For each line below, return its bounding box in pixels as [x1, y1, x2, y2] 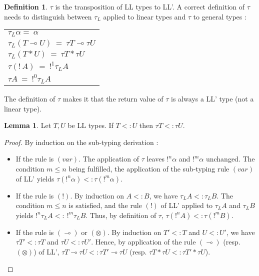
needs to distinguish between [4, 11, 92, 21]
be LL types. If [67, 120, 113, 130]
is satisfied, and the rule [68, 200, 142, 210]
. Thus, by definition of [85, 209, 156, 220]
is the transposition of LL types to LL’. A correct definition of [55, 1, 245, 11]
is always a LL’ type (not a [171, 93, 254, 104]
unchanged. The [205, 153, 255, 164]
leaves [146, 153, 164, 164]
